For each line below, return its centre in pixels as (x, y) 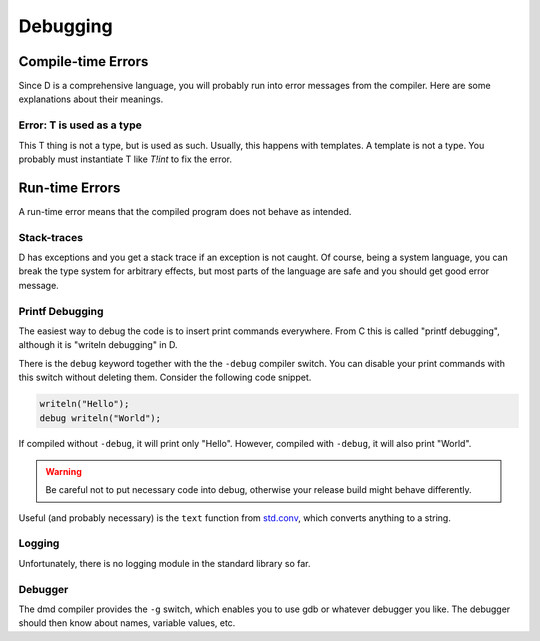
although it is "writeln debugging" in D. (98, 345)
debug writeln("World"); (100, 418)
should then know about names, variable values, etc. (127, 623)
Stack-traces (51, 237)
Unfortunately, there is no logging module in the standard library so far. (164, 563)
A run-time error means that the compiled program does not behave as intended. (185, 211)
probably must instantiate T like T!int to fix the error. (125, 159)
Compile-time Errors (83, 61)
